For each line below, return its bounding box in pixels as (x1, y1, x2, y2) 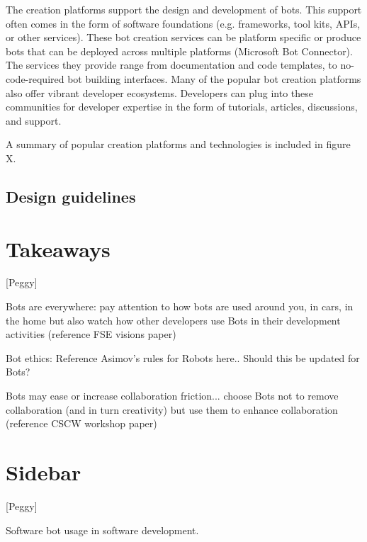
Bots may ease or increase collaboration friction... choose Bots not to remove (6, 388, 339, 402)
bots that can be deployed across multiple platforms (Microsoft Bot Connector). (6, 43, 353, 58)
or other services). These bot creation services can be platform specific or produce (6, 30, 361, 45)
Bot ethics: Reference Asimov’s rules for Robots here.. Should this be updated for (6, 350, 360, 365)
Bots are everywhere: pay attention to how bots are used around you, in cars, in (6, 299, 354, 314)
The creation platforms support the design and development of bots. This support (6, 2, 362, 16)
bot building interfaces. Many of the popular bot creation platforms (67, 71, 361, 86)
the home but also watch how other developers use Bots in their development (6, 312, 341, 327)
